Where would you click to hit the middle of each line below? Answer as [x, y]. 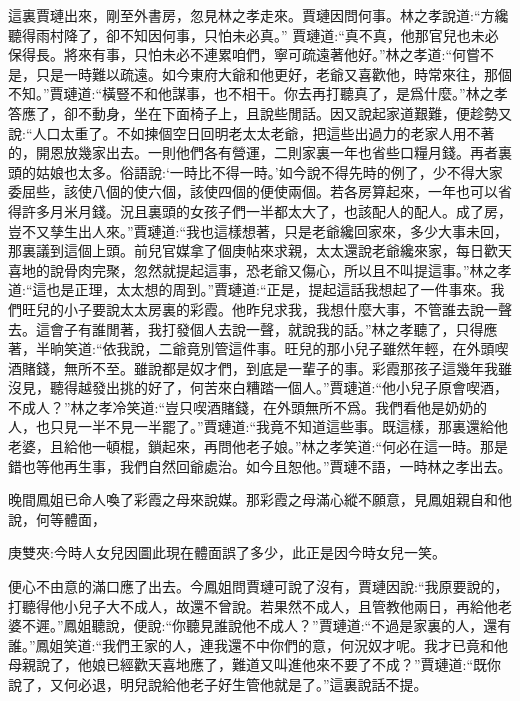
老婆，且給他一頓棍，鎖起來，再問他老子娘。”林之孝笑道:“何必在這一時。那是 [258, 446]
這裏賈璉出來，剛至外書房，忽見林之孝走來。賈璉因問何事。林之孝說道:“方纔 [258, 15]
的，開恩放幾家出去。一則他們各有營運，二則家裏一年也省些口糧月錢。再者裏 [260, 152]
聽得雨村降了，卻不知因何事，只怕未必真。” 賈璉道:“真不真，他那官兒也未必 [253, 34]
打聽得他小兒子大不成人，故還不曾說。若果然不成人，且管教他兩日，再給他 [253, 605]
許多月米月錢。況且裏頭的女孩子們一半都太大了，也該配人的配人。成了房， [266, 210]
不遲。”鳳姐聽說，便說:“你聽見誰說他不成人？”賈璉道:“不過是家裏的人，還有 [266, 625]
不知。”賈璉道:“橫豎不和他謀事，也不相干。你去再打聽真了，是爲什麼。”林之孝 [258, 93]
